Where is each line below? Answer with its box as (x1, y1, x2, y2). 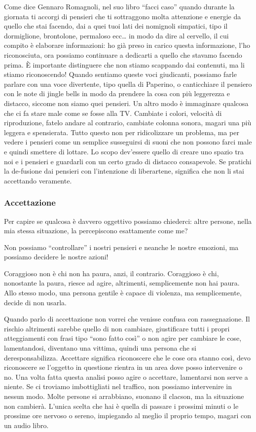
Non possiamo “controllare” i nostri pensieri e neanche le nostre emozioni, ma (4, 242, 239, 252)
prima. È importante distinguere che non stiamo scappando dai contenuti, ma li (4, 59, 245, 70)
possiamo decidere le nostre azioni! (4, 252, 109, 262)
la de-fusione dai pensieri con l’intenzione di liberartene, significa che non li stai (4, 166, 244, 176)
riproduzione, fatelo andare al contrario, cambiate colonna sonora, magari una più (4, 117, 252, 128)
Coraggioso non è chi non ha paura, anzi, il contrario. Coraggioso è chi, (4, 268, 219, 278)
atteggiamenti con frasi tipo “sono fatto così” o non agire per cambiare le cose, (4, 333, 242, 343)
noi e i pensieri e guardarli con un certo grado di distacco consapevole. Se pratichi (4, 156, 252, 166)
